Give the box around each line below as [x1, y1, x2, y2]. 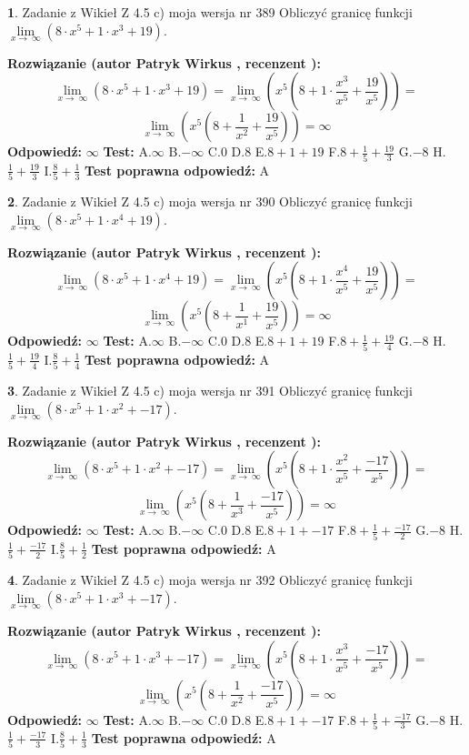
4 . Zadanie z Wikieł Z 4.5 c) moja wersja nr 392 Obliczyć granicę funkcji [7, 570, 413, 589]
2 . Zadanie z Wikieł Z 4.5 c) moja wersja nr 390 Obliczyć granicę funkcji [7, 192, 413, 211]
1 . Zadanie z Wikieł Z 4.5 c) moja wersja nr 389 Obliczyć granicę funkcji [7, 3, 413, 21]
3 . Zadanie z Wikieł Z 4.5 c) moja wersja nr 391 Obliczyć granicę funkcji [7, 381, 413, 400]
